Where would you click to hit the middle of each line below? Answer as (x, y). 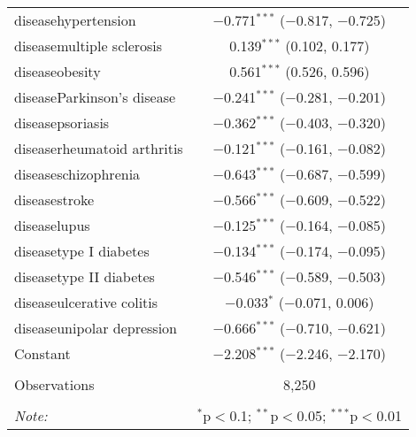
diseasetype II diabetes (85, 276)
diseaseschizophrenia (77, 174)
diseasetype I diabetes (82, 251)
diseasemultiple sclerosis (89, 46)
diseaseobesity (58, 71)
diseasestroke (54, 199)
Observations (54, 384)
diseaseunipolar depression (96, 328)
